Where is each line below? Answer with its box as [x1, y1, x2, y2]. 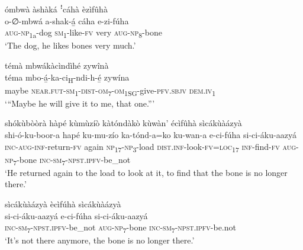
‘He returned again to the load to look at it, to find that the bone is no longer [5, 166, 288, 178]
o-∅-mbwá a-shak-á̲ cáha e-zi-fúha [5, 14, 129, 27]
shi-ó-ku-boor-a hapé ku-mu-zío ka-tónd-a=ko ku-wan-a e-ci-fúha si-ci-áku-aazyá [5, 128, 296, 140]
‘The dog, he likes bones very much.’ [5, 39, 136, 52]
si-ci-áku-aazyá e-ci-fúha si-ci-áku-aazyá [5, 209, 148, 222]
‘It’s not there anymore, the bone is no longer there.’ [5, 234, 195, 246]
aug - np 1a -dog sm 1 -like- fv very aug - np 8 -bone [5, 26, 162, 40]
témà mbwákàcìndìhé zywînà [5, 59, 109, 71]
